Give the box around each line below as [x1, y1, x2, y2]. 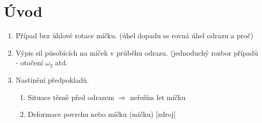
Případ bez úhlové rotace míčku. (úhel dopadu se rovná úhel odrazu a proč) [15, 30, 253, 41]
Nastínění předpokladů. [15, 74, 89, 85]
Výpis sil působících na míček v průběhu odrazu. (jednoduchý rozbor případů [15, 47, 258, 58]
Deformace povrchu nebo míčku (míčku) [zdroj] [28, 109, 176, 119]
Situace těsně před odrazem [28, 91, 115, 102]
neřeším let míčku [130, 91, 186, 102]
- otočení [15, 57, 43, 68]
